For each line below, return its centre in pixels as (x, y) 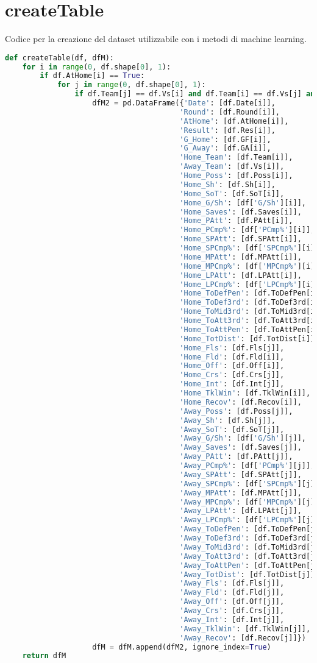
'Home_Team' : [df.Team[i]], (236, 158)
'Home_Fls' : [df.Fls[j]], (232, 348)
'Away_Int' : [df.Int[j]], (232, 619)
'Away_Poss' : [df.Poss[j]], (236, 411)
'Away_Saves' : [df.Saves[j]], (240, 448)
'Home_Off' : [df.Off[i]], (232, 366)
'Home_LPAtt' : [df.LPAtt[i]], (240, 275)
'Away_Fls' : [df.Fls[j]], (232, 583)
